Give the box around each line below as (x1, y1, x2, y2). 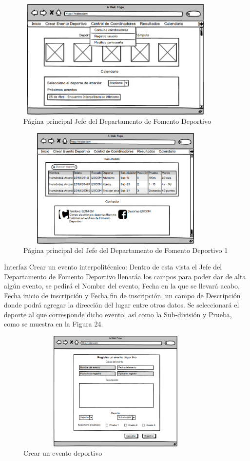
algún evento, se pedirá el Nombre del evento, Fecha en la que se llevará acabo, (4, 281, 240, 291)
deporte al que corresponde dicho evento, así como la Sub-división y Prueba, (4, 309, 232, 319)
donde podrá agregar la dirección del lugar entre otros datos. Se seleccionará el (4, 300, 239, 310)
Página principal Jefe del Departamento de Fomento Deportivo (23, 116, 211, 126)
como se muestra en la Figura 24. (4, 319, 103, 329)
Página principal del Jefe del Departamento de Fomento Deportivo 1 (23, 245, 228, 255)
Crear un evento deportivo (23, 448, 102, 458)
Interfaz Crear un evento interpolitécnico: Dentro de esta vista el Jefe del (4, 261, 222, 271)
